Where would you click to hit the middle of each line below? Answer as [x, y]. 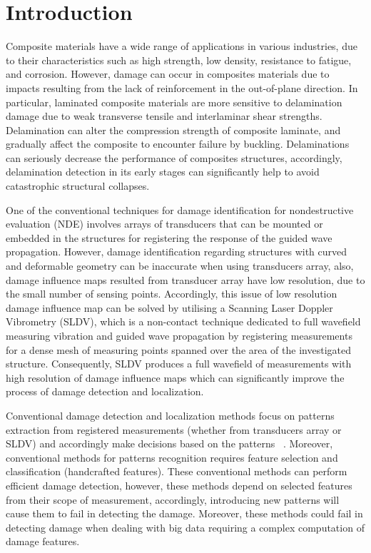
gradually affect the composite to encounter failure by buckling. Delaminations [178, 144]
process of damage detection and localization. [105, 391]
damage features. [43, 541]
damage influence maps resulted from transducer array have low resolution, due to [185, 279]
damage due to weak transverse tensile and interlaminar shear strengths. [164, 116]
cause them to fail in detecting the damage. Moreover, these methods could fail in [184, 513]
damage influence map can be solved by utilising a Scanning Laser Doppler [169, 307]
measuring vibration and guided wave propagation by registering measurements [179, 335]
